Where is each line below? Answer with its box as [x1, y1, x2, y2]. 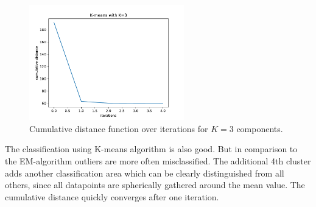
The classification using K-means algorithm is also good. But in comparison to [5, 142, 298, 155]
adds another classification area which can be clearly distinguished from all [5, 166, 284, 179]
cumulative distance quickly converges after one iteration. [5, 190, 219, 203]
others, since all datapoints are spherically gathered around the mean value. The [5, 178, 305, 191]
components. [236, 122, 283, 135]
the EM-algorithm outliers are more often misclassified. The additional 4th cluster [5, 154, 311, 167]
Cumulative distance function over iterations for [29, 122, 208, 135]
